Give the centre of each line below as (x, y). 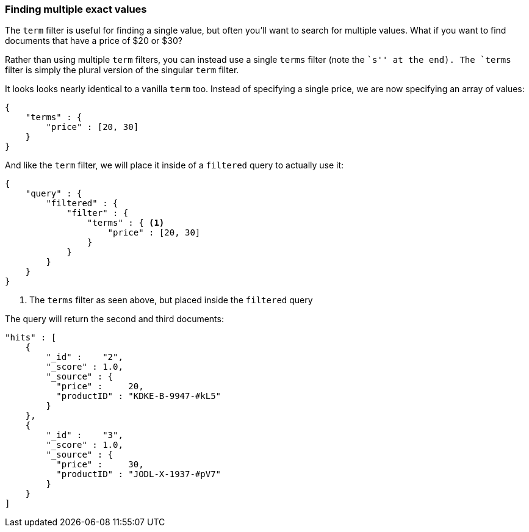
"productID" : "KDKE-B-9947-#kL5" (139, 396)
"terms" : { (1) (126, 223)
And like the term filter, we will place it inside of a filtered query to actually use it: (175, 165)
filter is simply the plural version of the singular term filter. (122, 70)
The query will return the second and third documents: (114, 319)
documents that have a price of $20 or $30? (94, 41)
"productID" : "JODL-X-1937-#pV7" (139, 474)
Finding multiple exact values (76, 9)
